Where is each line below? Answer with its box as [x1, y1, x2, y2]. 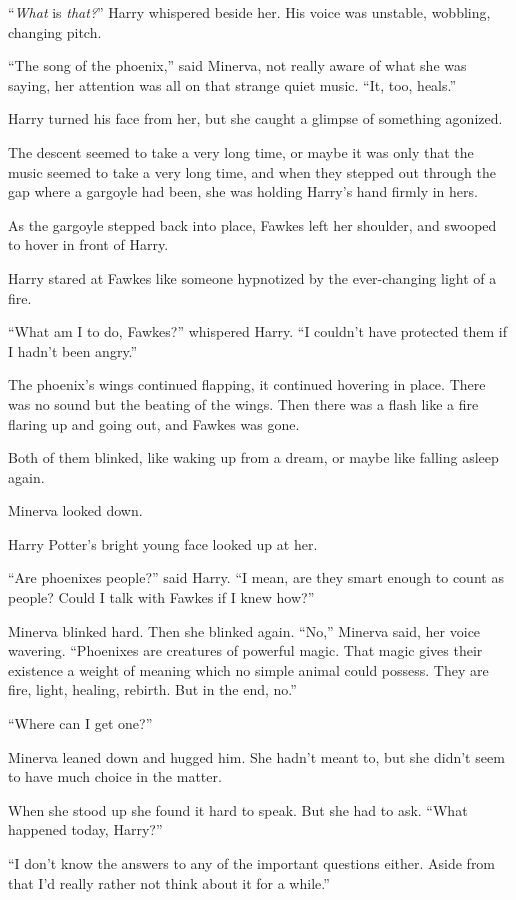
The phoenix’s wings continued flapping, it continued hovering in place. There [8, 374, 486, 395]
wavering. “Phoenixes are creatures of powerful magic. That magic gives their [8, 640, 483, 661]
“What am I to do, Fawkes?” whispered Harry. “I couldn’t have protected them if [8, 321, 508, 342]
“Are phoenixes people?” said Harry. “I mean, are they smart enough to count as [8, 567, 504, 588]
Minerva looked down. [8, 500, 143, 521]
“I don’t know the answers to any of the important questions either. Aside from [8, 853, 496, 873]
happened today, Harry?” [8, 819, 163, 840]
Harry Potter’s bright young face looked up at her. [8, 533, 318, 554]
